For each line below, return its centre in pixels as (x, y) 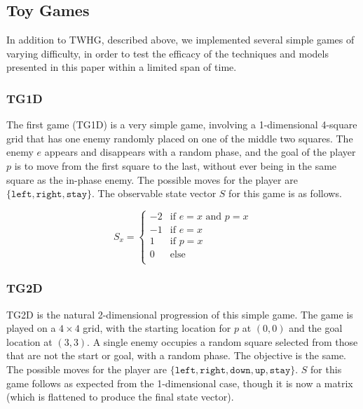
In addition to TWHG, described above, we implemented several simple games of (180, 40)
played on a (31, 328)
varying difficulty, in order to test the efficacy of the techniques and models (167, 53)
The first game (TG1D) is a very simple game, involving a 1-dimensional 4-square (182, 125)
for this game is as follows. (285, 193)
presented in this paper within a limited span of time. (122, 67)
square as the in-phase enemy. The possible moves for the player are (152, 179)
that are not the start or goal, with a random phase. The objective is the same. (176, 355)
